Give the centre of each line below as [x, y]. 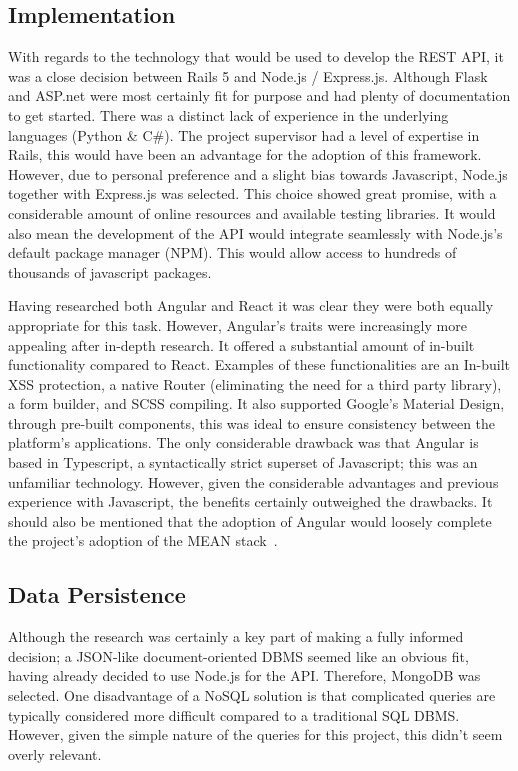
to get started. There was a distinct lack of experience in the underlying [228, 114]
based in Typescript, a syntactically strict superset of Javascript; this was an [243, 462]
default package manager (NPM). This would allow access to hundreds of [232, 252]
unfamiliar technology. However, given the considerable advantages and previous [253, 481]
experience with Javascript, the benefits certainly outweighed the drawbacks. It [250, 501]
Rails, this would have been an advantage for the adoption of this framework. [245, 154]
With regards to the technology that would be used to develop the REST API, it [256, 56]
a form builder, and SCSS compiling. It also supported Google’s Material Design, [256, 403]
